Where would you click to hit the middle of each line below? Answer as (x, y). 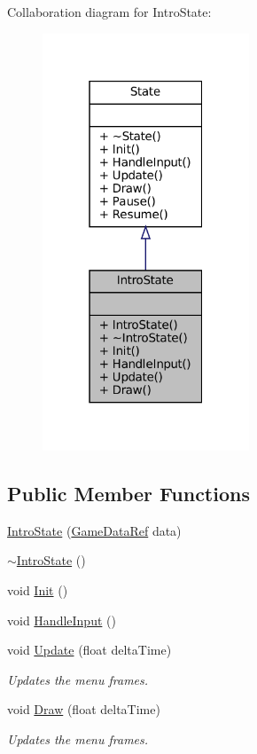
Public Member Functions (128, 494)
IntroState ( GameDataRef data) (94, 530)
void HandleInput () (62, 620)
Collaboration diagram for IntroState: (109, 12)
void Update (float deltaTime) (90, 650)
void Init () (38, 590)
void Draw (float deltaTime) (84, 709)
